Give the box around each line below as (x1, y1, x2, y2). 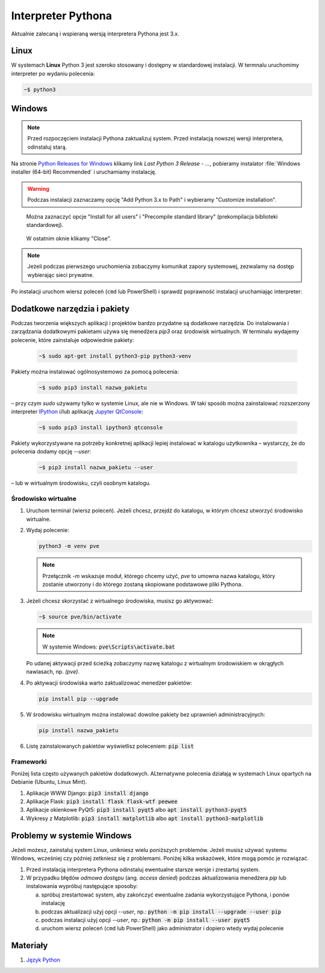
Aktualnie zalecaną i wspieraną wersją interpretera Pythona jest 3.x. (11, 30, 180, 37)
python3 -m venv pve (39, 542, 99, 550)
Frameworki (11, 757, 48, 766)
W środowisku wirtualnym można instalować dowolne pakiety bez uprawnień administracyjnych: (26, 710, 265, 718)
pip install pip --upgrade (39, 695, 119, 702)
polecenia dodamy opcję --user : (11, 448, 91, 455)
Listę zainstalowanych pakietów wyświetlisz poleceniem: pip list (26, 742, 194, 750)
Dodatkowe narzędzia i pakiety (11, 303, 130, 314)
